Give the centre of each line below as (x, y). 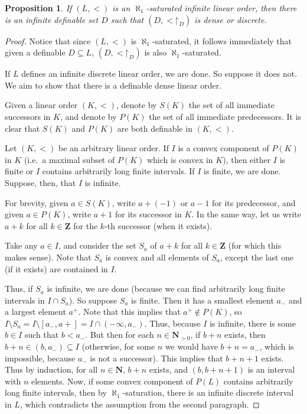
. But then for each (120, 335)
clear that (22, 128)
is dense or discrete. (231, 19)
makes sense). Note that (48, 257)
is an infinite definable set (52, 19)
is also (155, 52)
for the (86, 225)
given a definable (35, 52)
